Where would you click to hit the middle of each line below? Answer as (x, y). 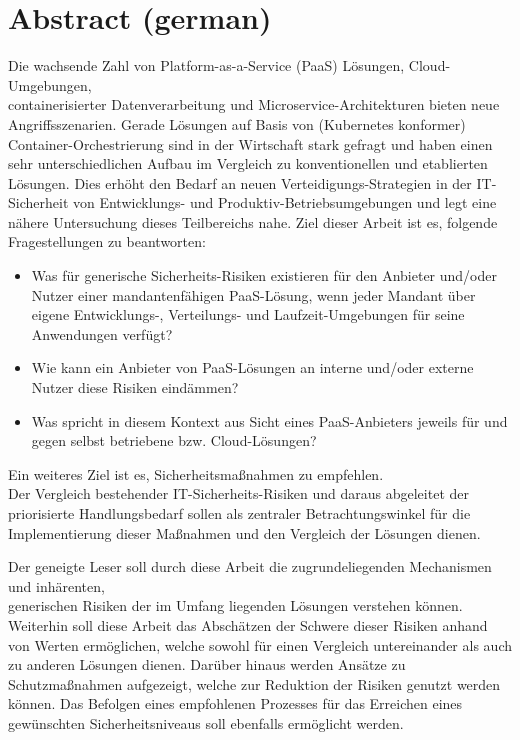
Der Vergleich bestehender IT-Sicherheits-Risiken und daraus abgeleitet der (238, 493)
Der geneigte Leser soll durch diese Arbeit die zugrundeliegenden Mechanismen (250, 566)
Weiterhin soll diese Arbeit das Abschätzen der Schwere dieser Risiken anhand (248, 624)
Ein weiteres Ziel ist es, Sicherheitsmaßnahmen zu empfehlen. (196, 473)
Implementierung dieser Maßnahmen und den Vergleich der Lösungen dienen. (244, 532)
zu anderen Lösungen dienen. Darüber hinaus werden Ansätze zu (207, 664)
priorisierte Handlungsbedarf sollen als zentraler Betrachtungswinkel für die (239, 513)
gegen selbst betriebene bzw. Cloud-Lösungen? (174, 440)
